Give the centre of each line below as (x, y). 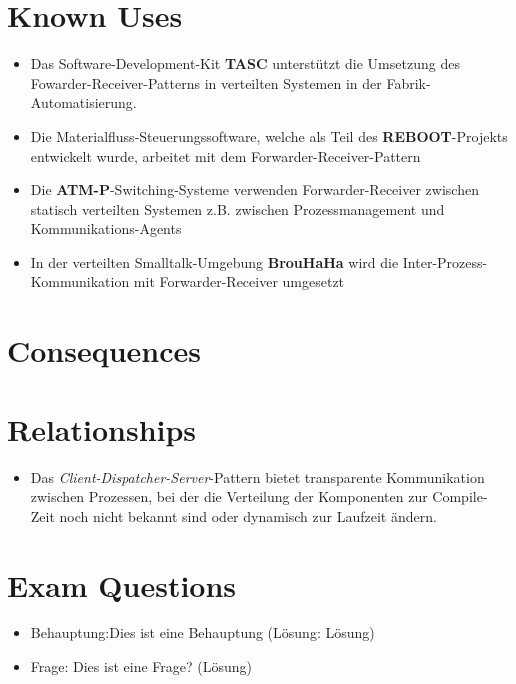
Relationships (102, 428)
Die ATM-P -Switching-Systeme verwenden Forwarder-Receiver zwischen (254, 189)
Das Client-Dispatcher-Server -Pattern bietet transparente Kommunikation (257, 476)
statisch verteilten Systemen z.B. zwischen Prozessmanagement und (237, 208)
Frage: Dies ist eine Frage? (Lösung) (141, 666)
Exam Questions (122, 584)
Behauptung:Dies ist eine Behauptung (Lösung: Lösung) (202, 632)
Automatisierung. (83, 102)
